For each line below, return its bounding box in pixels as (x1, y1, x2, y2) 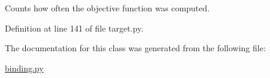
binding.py (5, 61, 44, 74)
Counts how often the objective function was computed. (5, 2, 210, 14)
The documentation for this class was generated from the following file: (5, 42, 266, 54)
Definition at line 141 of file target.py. (5, 21, 143, 34)
